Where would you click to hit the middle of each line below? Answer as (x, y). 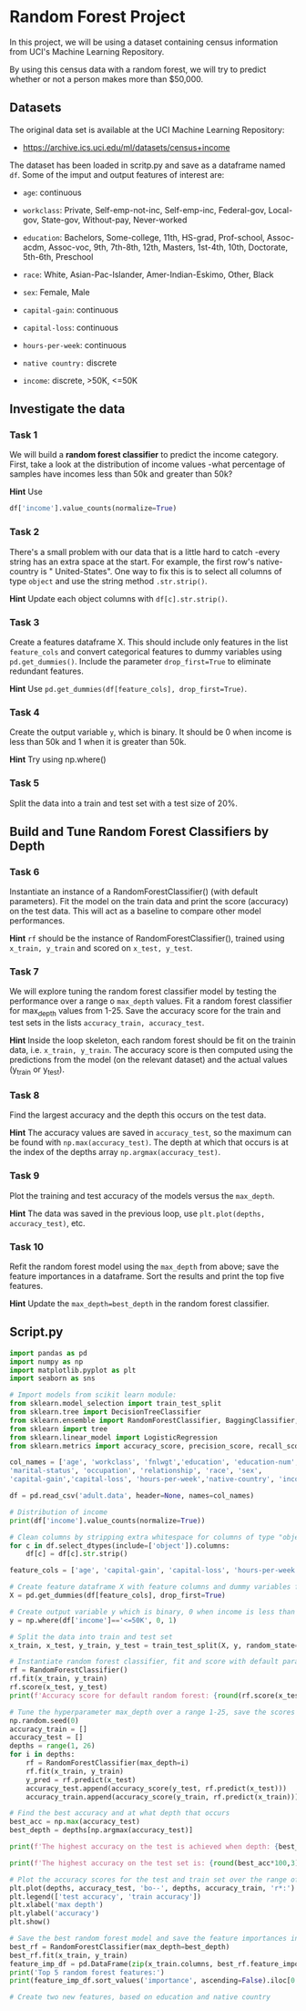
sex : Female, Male (56, 292)
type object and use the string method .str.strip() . (108, 581)
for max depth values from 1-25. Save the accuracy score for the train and (145, 1012)
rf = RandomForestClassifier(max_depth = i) (107, 1763)
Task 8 (25, 1095)
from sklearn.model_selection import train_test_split (116, 1404)
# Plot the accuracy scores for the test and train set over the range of (154, 1880)
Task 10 (26, 1246)
